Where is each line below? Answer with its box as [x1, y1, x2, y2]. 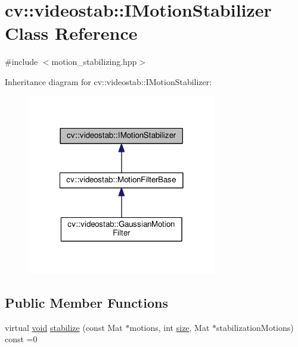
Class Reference [5, 21, 138, 45]
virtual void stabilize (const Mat [5, 321, 123, 333]
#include [5, 55, 38, 68]
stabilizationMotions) [216, 321, 294, 333]
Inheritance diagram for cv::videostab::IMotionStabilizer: [5, 75, 212, 87]
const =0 [5, 333, 38, 345]
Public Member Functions [5, 293, 168, 312]
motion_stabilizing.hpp [51, 55, 137, 68]
